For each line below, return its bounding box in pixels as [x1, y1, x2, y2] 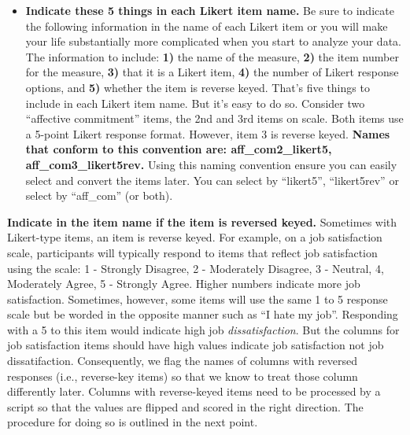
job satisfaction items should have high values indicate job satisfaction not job [7, 337, 384, 353]
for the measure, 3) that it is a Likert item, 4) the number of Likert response [25, 64, 399, 80]
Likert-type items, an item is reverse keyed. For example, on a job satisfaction [7, 229, 382, 245]
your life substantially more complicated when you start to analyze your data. [25, 33, 401, 50]
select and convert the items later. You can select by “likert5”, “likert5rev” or [25, 171, 399, 188]
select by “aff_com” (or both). [25, 187, 173, 204]
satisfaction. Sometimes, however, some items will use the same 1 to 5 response [7, 290, 388, 307]
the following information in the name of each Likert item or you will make [25, 17, 388, 34]
